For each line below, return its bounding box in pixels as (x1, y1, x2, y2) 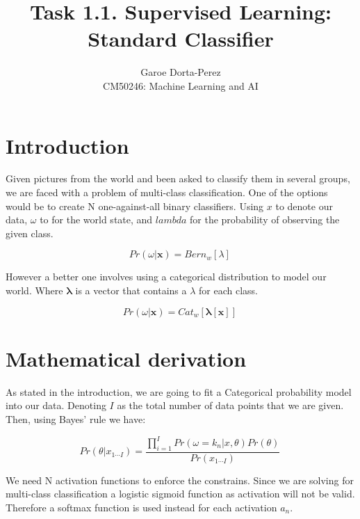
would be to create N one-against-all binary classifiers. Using (6, 198, 264, 213)
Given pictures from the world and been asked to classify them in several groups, (6, 171, 350, 186)
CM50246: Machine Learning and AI (103, 78, 259, 93)
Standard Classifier (88, 24, 274, 53)
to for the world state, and (40, 212, 153, 227)
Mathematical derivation (6, 344, 247, 372)
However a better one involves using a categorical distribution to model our (6, 269, 327, 284)
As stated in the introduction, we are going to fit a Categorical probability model (6, 384, 352, 399)
